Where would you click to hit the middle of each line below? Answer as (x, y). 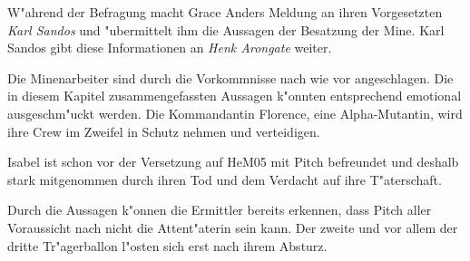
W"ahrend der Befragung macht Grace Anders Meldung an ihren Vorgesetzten (225, 12)
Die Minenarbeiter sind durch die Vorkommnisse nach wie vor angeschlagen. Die (230, 77)
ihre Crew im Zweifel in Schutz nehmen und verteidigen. (164, 131)
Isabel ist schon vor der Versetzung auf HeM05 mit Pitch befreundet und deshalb (233, 162)
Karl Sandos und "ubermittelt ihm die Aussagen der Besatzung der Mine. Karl (226, 29)
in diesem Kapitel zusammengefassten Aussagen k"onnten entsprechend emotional (235, 96)
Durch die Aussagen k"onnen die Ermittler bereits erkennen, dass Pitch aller (220, 210)
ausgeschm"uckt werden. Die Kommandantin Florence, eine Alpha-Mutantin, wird (235, 113)
